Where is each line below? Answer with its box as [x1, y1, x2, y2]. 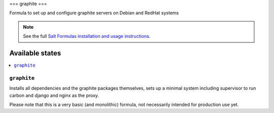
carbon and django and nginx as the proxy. [9, 92, 99, 98]
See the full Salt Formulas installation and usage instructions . [23, 33, 151, 39]
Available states [9, 48, 61, 58]
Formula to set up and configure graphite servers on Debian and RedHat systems [9, 10, 179, 16]
